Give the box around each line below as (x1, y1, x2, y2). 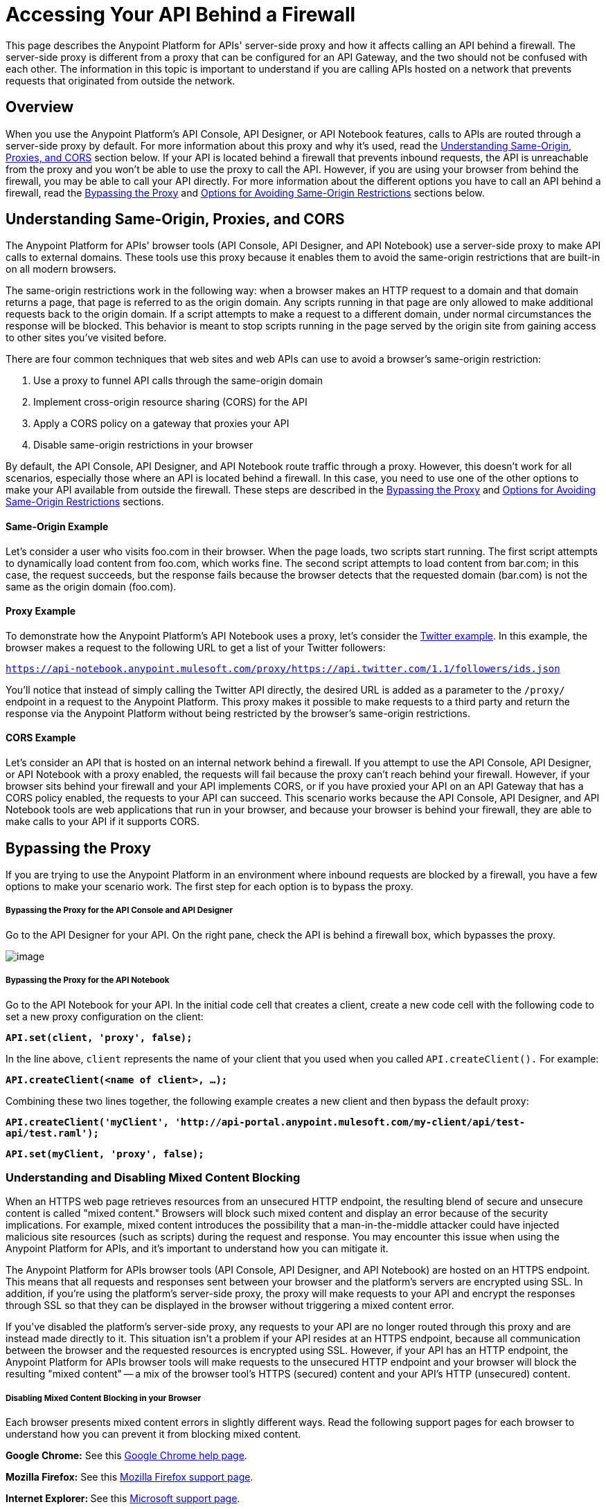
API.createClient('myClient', (6, 1116, 170, 1128)
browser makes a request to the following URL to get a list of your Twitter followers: (6, 641, 386, 653)
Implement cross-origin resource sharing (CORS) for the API (33, 396, 308, 408)
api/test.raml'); (6, 1127, 99, 1139)
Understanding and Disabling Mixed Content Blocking (6, 1170, 301, 1184)
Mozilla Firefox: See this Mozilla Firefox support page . (6, 1471, 253, 1483)
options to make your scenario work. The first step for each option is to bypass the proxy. (6, 880, 413, 892)
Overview (6, 98, 74, 116)
